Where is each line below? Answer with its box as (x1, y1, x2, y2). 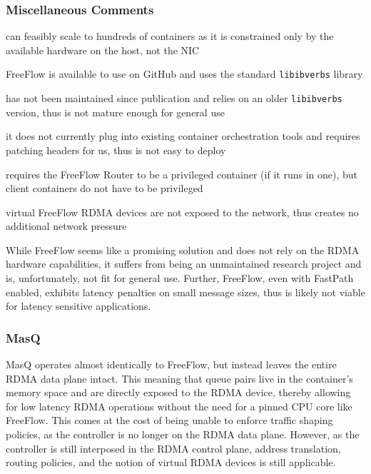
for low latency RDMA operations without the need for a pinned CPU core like (6, 398, 352, 413)
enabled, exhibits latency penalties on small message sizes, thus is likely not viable (6, 284, 365, 299)
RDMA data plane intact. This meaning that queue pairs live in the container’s (6, 370, 353, 385)
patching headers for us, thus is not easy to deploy (6, 142, 226, 157)
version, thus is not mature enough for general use (6, 104, 225, 119)
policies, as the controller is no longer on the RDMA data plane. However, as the (6, 427, 360, 442)
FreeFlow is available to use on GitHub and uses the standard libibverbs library (6, 66, 363, 81)
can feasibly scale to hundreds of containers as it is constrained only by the (6, 29, 334, 44)
